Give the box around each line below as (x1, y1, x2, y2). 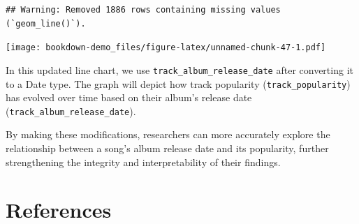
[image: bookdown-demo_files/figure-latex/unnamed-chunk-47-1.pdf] (6, 43, 326, 53)
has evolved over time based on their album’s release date (6, 90, 252, 105)
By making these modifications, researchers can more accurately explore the (6, 127, 330, 142)
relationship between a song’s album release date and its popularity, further (6, 141, 329, 155)
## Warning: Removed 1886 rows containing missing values (6, 5, 281, 15)
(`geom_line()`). (6, 18, 86, 29)
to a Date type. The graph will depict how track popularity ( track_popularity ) (6, 76, 351, 91)
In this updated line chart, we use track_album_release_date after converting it (6, 62, 353, 77)
